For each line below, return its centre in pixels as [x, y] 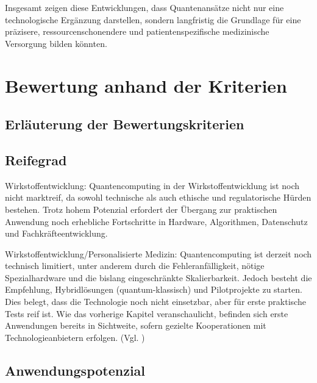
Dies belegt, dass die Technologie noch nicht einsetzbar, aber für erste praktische [155, 302]
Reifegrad [36, 159]
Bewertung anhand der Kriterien [146, 85]
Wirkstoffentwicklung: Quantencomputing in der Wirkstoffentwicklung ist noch [152, 185]
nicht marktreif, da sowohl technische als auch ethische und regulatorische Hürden [158, 197]
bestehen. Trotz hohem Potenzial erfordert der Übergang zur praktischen [141, 209]
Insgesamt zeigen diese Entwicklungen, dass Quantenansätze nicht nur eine [144, 7]
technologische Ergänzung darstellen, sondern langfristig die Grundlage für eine [153, 19]
